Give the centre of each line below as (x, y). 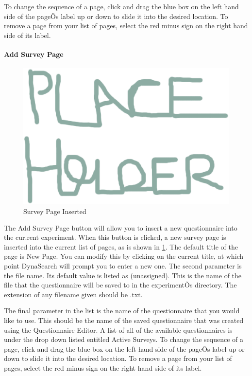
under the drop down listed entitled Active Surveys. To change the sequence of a (124, 339)
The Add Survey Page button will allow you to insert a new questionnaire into (121, 227)
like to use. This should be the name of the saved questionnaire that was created (124, 320)
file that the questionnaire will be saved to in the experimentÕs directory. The (120, 285)
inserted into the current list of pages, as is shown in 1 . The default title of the (121, 246)
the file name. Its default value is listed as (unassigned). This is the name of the (123, 275)
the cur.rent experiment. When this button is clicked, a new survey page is (115, 237)
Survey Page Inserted (55, 211)
